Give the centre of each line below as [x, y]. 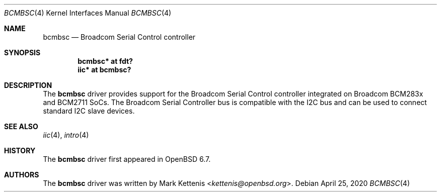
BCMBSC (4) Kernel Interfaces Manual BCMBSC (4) [88, 13]
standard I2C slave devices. [89, 111]
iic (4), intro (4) [66, 135]
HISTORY [20, 151]
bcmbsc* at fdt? [105, 61]
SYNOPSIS [22, 53]
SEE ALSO [21, 126]
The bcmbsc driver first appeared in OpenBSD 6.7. [127, 159]
